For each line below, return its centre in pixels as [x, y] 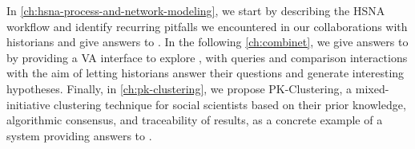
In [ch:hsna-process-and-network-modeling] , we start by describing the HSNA [196, 10]
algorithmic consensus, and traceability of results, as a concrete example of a [195, 120]
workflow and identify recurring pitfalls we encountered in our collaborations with [207, 26]
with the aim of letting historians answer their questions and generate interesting [205, 73]
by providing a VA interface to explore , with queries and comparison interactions [207, 57]
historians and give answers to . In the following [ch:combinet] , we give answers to [207, 42]
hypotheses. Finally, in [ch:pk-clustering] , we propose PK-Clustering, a [179, 88]
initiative [28, 104]
